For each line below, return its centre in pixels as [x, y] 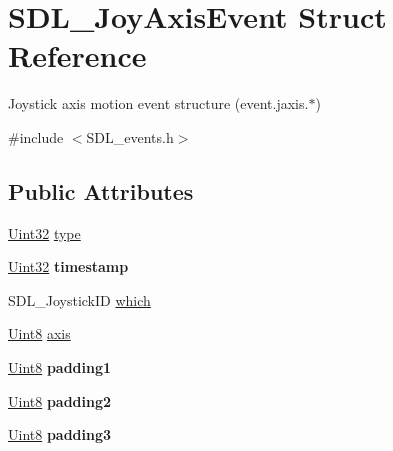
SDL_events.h [130, 136]
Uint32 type [44, 232]
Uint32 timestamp [68, 266]
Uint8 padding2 [60, 400]
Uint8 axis [39, 333]
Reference [77, 55]
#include [36, 136]
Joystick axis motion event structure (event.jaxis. [158, 103]
